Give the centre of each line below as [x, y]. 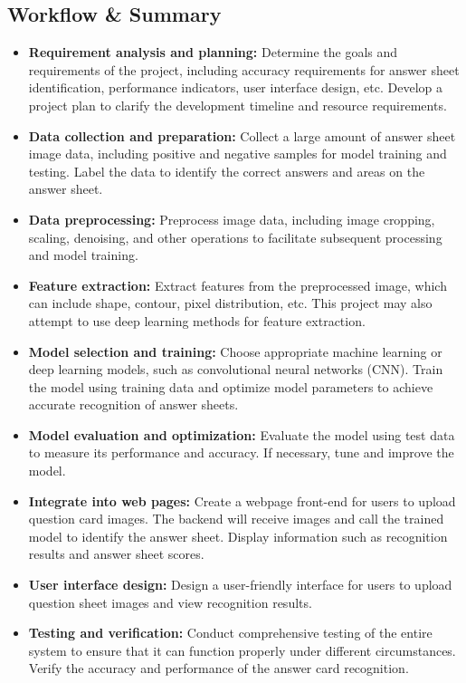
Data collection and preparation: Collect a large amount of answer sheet [242, 135]
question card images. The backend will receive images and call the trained [236, 519]
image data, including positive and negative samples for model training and [238, 154]
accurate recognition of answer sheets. [133, 404]
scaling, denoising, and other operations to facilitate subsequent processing [235, 237]
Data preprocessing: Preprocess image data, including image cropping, [232, 219]
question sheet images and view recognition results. [170, 602]
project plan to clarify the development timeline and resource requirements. [238, 105]
